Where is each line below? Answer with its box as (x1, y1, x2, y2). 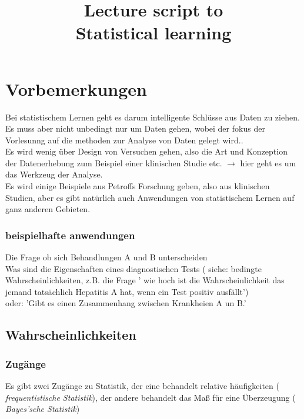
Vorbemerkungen (5, 76, 147, 100)
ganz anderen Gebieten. (5, 203, 91, 215)
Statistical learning (75, 21, 232, 45)
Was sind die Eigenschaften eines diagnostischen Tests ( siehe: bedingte (5, 262, 262, 274)
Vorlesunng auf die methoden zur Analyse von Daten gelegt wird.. (5, 133, 243, 146)
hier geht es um (240, 156, 296, 169)
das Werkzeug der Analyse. (5, 168, 103, 180)
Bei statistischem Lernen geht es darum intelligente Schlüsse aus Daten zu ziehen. (5, 110, 300, 123)
